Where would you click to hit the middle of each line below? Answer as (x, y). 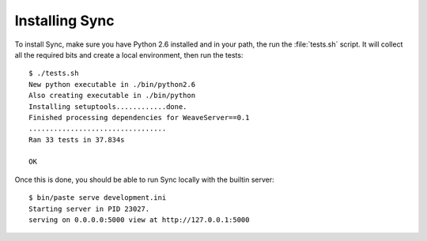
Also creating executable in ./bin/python (112, 96)
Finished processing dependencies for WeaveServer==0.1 (139, 117)
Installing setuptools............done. (108, 106)
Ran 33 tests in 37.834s (77, 139)
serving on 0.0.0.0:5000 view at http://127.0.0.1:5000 (139, 220)
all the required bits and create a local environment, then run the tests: (129, 55)
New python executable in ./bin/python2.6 (112, 84)
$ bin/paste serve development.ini (98, 198)
